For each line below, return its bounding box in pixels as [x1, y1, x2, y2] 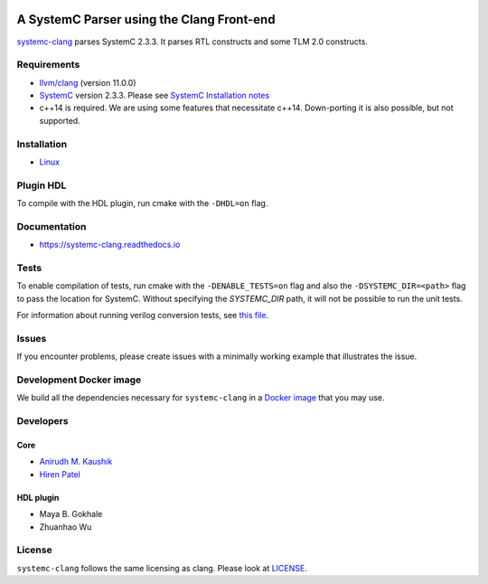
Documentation [16, 220, 87, 232]
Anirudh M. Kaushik [39, 457, 113, 467]
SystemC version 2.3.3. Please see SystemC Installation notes [39, 90, 270, 101]
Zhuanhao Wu [39, 521, 92, 532]
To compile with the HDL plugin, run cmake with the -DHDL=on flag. [16, 198, 268, 209]
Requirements [16, 59, 80, 71]
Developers [16, 415, 69, 428]
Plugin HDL [16, 179, 67, 192]
